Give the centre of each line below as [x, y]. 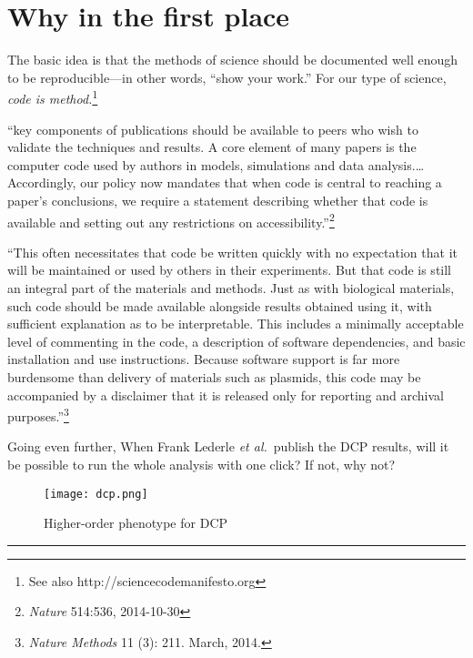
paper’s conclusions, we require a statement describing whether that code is [218, 200]
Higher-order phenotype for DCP [136, 523]
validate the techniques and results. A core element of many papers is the [212, 147]
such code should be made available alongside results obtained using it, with [220, 305]
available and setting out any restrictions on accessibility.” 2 [171, 220]
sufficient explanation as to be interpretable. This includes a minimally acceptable [236, 324]
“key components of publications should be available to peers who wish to [213, 129]
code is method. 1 [53, 97]
